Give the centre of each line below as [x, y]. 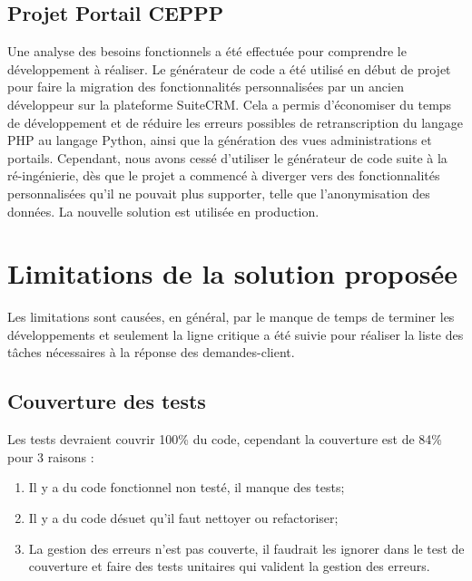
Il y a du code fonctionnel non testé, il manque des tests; [187, 487]
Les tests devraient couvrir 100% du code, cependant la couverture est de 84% [225, 439]
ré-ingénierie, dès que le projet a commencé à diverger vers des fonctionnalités [224, 175]
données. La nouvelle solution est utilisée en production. [163, 211]
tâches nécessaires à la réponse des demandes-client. [151, 352]
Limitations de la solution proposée [232, 273]
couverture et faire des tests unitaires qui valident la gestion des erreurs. [229, 566]
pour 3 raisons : [51, 456]
